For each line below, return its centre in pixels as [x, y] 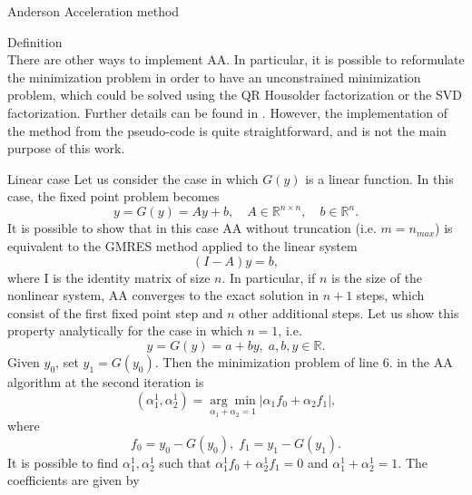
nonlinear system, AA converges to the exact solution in [163, 295]
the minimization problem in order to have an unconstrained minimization [214, 77]
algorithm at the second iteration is [106, 382]
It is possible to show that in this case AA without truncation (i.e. [192, 228]
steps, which [390, 295]
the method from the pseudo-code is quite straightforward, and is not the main [227, 130]
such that [185, 462]
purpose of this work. [66, 148]
